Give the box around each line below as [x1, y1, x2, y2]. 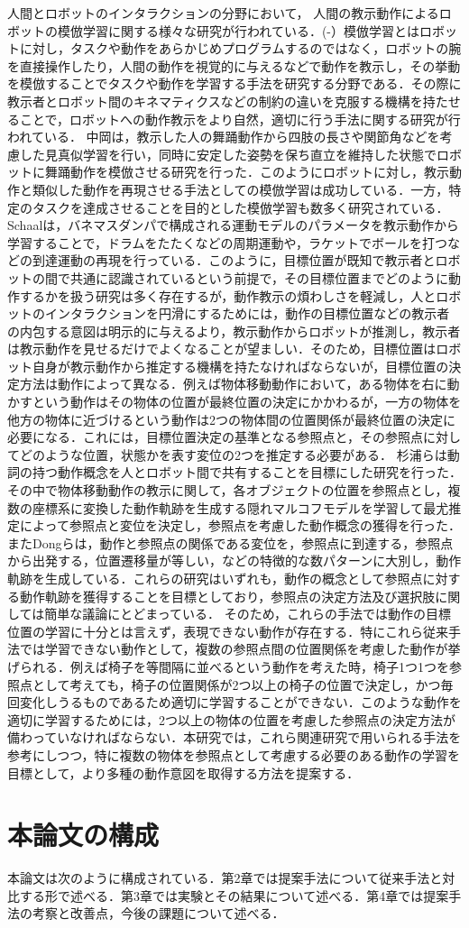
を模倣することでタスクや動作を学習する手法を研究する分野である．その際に [7, 74, 462, 93]
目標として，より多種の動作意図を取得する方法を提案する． [7, 763, 360, 782]
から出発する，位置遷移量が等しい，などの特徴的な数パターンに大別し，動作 [7, 551, 462, 570]
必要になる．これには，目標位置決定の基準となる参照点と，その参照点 [7, 427, 424, 446]
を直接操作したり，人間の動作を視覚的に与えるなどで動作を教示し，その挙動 [7, 56, 461, 75]
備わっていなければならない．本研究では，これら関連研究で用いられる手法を [7, 728, 462, 747]
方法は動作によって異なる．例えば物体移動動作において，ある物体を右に [19, 374, 447, 393]
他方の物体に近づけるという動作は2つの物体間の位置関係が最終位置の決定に [7, 409, 455, 428]
